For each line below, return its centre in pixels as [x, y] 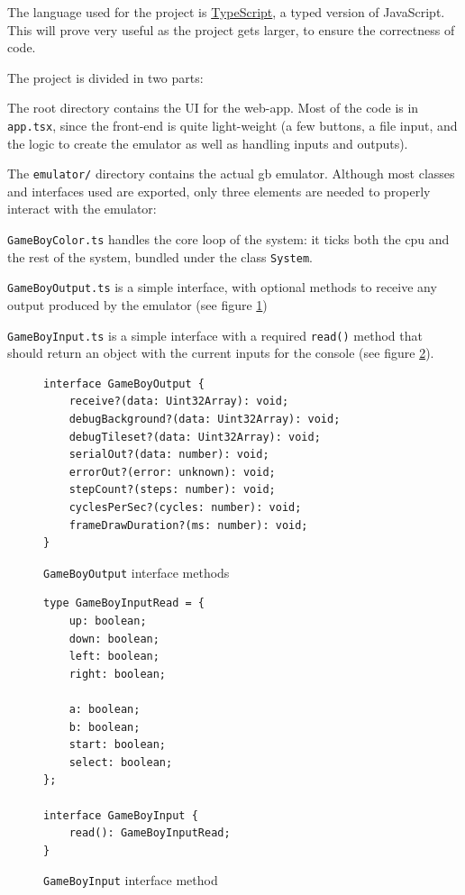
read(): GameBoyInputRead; [150, 833]
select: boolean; [121, 762]
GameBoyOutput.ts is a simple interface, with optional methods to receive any [222, 287]
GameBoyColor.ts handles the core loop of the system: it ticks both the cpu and [228, 239]
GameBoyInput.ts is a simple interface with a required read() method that [215, 335]
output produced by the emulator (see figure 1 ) [137, 305]
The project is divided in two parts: [105, 77]
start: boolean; [118, 745]
